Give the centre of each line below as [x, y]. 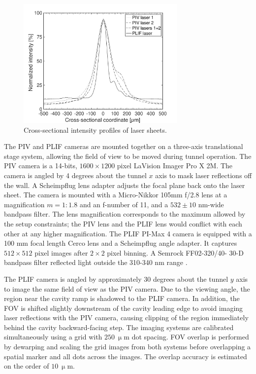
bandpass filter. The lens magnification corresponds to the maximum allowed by [125, 214]
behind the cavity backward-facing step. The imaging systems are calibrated [119, 327]
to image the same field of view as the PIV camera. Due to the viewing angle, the [127, 288]
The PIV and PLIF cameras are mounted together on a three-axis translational [124, 146]
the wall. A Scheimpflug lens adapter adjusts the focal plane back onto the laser [125, 185]
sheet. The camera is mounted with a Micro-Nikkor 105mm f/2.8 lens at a [116, 195]
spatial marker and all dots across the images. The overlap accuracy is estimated [126, 356]
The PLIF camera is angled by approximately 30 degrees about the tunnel [116, 279]
